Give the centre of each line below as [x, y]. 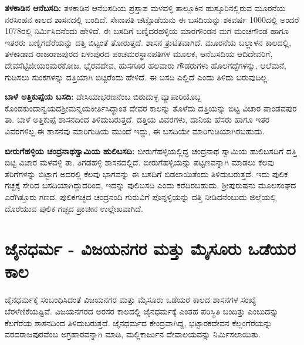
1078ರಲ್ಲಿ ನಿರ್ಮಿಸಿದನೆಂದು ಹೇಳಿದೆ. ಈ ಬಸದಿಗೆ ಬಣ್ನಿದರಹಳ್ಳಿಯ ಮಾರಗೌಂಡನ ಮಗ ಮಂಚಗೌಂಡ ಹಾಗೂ [147, 31]
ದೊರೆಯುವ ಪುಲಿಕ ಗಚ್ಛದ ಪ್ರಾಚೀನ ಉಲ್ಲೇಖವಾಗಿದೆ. [74, 208]
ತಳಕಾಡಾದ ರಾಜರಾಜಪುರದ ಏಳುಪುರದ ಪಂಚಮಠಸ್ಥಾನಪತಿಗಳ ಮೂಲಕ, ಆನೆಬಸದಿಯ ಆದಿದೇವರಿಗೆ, [139, 54]
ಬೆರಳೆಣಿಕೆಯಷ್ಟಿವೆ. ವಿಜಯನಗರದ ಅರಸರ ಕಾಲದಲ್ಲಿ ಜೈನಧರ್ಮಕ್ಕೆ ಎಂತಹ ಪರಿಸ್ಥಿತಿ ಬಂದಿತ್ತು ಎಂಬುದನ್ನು [142, 311]
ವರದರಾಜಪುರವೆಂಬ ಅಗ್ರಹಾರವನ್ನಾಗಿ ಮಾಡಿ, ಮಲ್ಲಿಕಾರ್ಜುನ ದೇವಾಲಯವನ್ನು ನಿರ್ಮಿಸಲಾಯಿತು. [133, 334]
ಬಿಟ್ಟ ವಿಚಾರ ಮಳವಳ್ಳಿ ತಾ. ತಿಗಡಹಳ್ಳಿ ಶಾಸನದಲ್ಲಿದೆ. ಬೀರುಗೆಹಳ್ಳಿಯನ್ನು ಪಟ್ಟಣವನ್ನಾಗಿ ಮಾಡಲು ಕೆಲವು [139, 162]
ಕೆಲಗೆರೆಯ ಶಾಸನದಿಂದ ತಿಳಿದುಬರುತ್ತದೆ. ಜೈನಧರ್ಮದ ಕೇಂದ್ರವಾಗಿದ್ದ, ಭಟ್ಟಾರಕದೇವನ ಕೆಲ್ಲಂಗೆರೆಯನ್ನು [139, 322]
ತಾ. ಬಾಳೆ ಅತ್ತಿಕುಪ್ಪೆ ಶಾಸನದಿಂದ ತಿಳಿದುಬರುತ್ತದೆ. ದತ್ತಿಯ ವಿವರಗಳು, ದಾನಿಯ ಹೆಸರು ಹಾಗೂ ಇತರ [137, 119]
